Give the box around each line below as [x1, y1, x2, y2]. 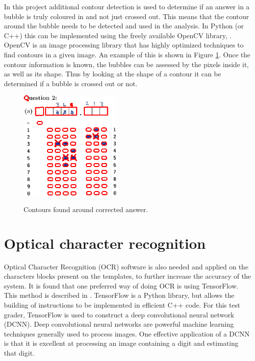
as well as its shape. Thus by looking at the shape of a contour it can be [4, 69, 221, 79]
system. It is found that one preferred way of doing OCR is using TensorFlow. [4, 280, 239, 290]
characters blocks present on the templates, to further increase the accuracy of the [4, 271, 251, 281]
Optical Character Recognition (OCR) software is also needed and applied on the [4, 261, 249, 271]
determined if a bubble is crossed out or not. [4, 78, 138, 88]
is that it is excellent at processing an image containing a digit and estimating [4, 338, 238, 348]
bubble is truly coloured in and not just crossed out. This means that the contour [4, 11, 249, 21]
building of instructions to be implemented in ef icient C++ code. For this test [4, 300, 240, 310]
